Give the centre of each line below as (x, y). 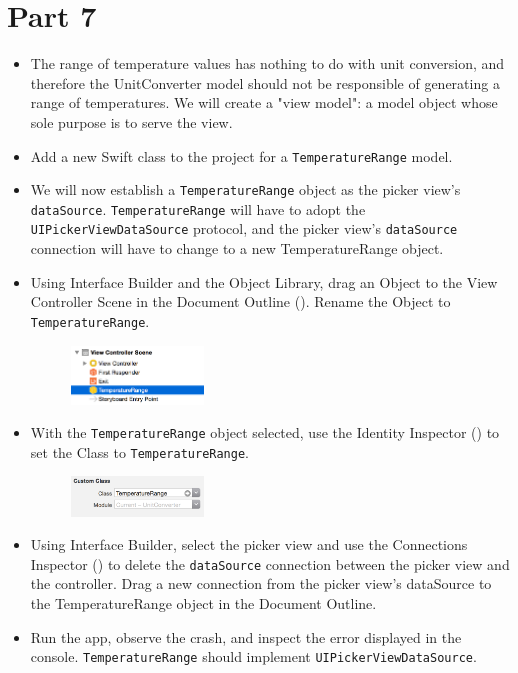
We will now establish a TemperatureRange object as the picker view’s (245, 189)
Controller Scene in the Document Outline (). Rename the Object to (240, 301)
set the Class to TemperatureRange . (139, 451)
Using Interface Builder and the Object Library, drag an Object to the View (264, 281)
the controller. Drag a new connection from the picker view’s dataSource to (261, 583)
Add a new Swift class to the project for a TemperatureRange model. (241, 155)
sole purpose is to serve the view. (131, 121)
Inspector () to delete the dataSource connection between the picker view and (270, 563)
